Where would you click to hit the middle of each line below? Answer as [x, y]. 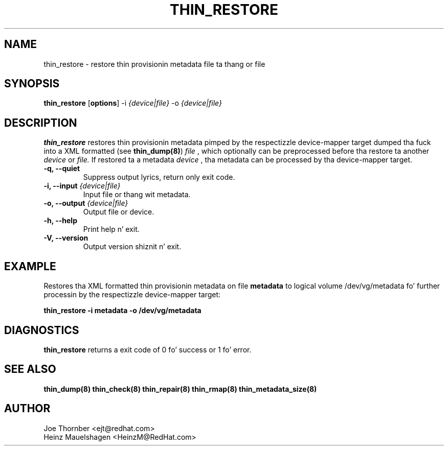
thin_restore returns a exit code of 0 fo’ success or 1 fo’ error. [148, 349]
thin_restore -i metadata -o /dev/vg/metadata [122, 311]
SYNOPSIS [32, 84]
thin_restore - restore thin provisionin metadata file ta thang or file [154, 64]
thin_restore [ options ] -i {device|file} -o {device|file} [133, 103]
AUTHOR [27, 409]
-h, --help [60, 221]
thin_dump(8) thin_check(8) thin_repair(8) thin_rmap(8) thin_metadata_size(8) [180, 389]
